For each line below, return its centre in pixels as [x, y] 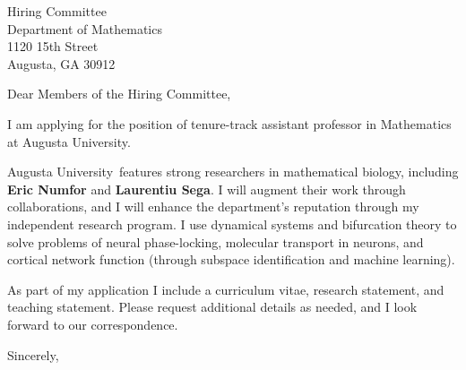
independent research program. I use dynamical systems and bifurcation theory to [232, 224]
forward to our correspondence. [93, 324]
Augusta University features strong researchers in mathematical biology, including [233, 172]
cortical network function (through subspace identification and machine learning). [231, 259]
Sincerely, [33, 354]
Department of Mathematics [85, 28]
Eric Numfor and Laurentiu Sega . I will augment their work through [207, 189]
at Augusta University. [69, 141]
